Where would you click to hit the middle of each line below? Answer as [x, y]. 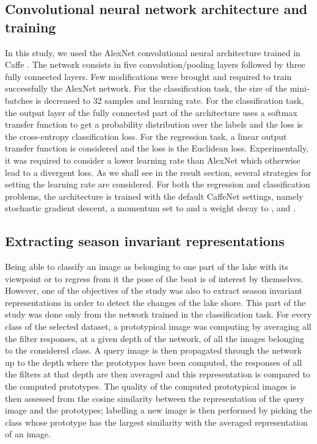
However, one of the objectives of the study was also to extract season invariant [154, 290]
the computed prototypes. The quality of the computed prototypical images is [151, 386]
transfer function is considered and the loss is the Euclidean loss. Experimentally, [157, 148]
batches [19, 100]
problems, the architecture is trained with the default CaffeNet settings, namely [154, 196]
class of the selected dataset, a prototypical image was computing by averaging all [158, 326]
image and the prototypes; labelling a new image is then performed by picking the [158, 410]
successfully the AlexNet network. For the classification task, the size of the [146, 88]
